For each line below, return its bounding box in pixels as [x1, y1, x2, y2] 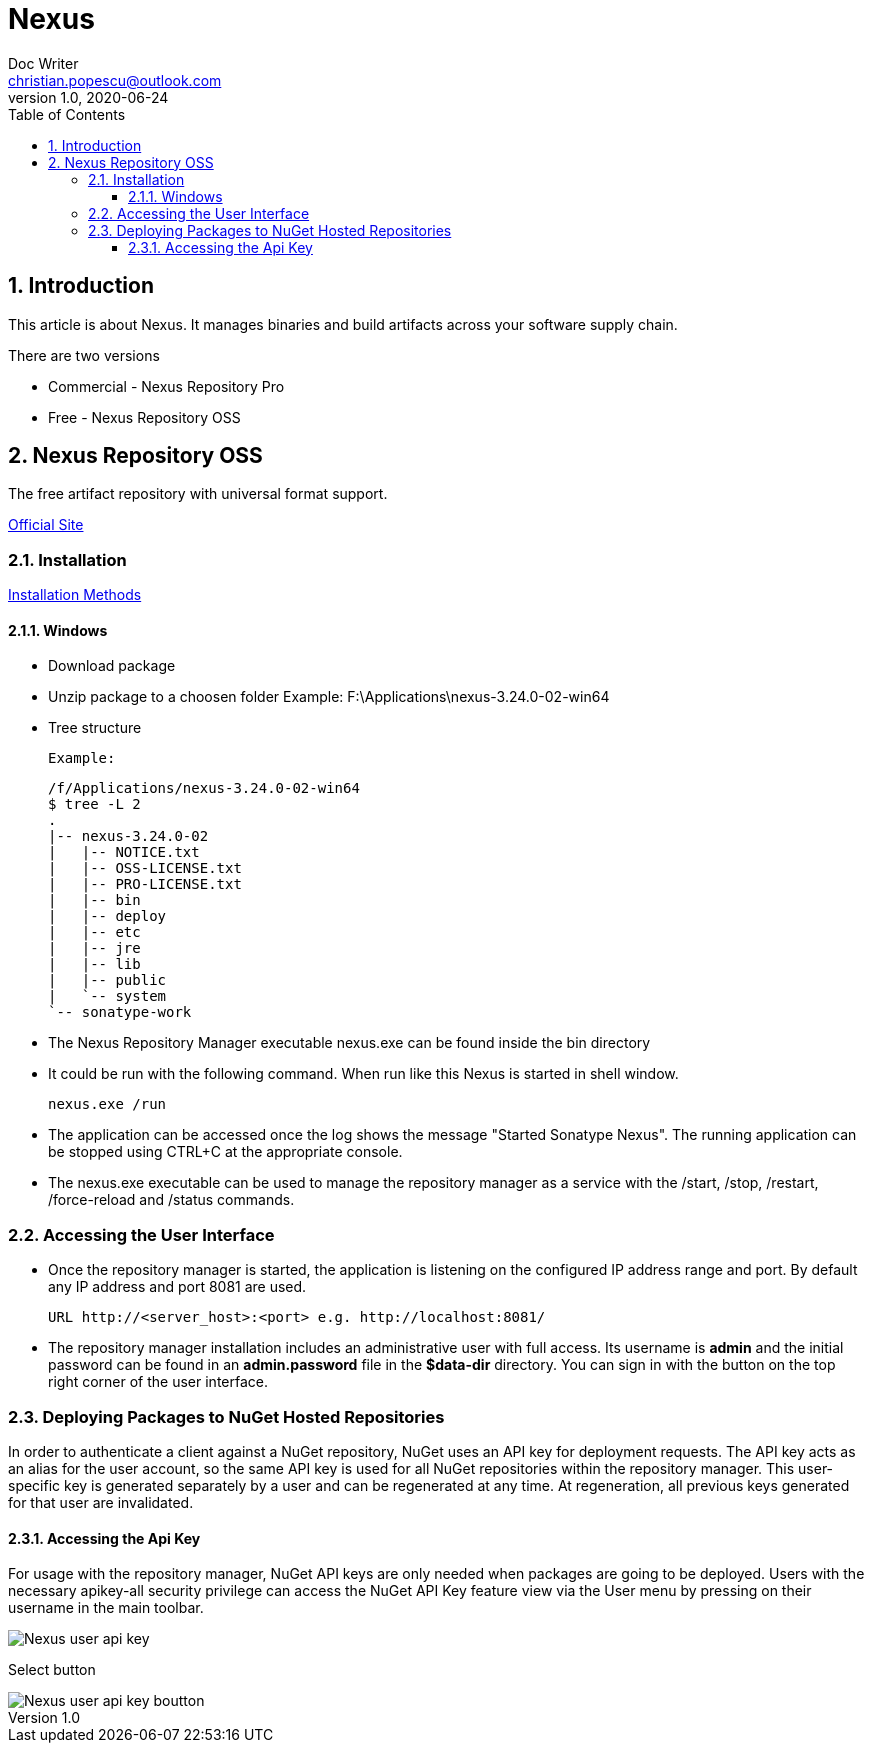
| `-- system [48, 988, 167, 1005]
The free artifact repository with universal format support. [8, 485, 388, 503]
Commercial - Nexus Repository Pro [48, 377, 285, 395]
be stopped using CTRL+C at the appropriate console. [48, 1143, 403, 1161]
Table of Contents [8, 105, 126, 123]
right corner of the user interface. [48, 1373, 268, 1391]
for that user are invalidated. [8, 1493, 194, 1511]
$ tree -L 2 [48, 796, 141, 813]
